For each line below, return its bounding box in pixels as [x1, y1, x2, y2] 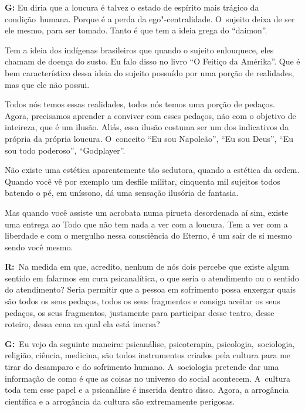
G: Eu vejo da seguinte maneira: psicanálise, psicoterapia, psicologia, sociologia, [5, 337, 295, 349]
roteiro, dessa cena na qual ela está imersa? [5, 318, 160, 330]
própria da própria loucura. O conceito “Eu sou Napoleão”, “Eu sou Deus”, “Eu [5, 132, 294, 144]
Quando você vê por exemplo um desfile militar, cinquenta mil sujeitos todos [5, 175, 280, 187]
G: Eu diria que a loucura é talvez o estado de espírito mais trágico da [5, 1, 259, 13]
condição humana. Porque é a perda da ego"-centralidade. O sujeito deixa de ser [5, 12, 295, 25]
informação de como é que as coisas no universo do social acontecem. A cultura [5, 372, 290, 384]
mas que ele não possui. [5, 78, 90, 90]
